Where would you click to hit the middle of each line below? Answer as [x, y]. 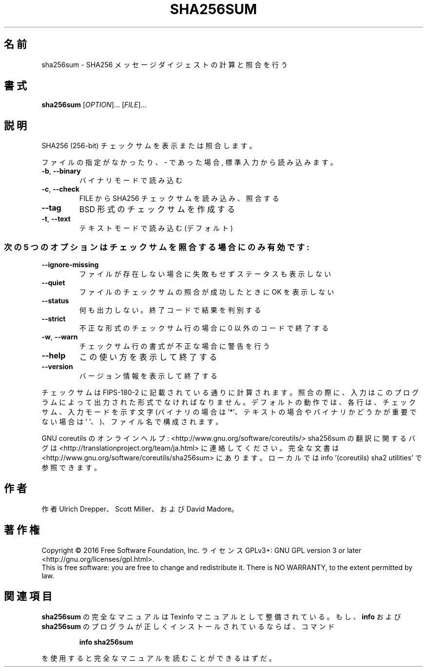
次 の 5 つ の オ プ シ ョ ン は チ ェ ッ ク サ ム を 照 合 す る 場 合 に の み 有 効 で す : [157, 247]
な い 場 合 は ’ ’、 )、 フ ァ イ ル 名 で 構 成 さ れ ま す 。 [132, 422]
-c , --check [60, 189]
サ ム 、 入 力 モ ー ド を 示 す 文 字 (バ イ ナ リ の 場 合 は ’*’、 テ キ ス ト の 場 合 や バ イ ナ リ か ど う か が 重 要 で [229, 412]
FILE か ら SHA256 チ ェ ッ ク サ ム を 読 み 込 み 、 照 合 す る [179, 198]
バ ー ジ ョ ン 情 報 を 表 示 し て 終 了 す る [148, 376]
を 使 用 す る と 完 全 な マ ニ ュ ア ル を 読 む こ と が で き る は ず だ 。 [159, 658]
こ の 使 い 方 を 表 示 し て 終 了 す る [148, 357]
